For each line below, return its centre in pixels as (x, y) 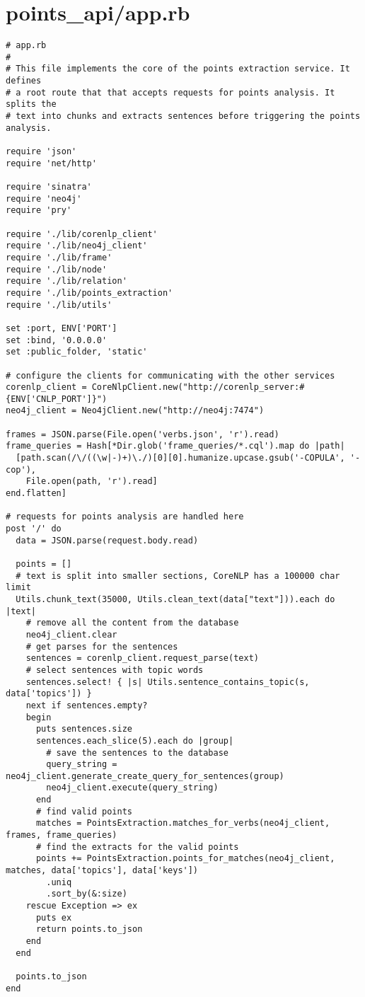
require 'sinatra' (49, 187)
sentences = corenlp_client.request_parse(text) (142, 658)
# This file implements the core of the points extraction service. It (178, 69)
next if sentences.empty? (87, 705)
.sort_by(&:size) (87, 894)
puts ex (54, 917)
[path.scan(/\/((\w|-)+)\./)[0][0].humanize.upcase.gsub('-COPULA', (180, 458)
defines (24, 81)
